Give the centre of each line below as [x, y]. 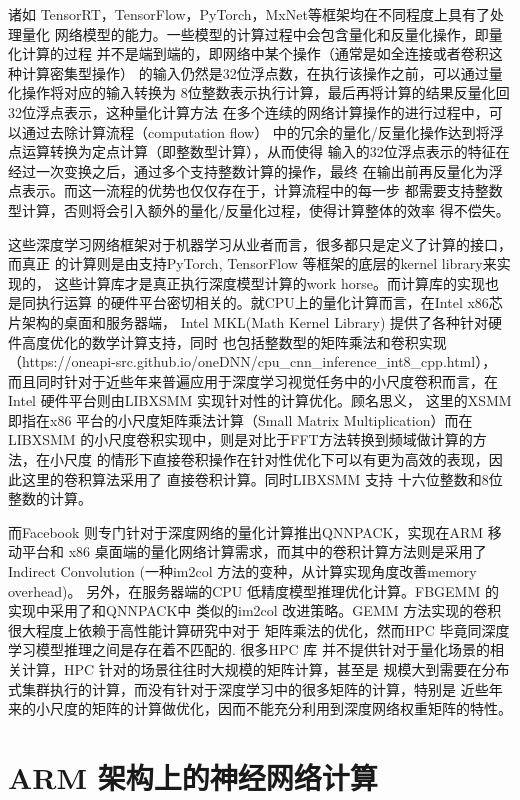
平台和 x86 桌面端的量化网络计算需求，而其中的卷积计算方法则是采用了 [254, 551]
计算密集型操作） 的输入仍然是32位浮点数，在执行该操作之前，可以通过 [255, 72]
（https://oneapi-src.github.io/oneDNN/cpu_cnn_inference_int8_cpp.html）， [252, 361]
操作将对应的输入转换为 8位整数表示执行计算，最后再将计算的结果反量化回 [265, 92]
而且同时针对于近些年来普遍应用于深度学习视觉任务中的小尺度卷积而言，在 [253, 380]
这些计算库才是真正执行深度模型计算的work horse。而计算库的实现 [269, 282]
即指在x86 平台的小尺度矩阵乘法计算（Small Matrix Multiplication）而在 [240, 419]
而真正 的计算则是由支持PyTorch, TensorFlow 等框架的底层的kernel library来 [252, 263]
